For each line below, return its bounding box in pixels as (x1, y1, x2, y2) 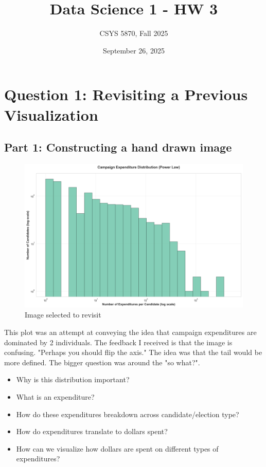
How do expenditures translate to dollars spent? (16, 426, 168, 437)
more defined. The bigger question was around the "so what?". (4, 357, 200, 367)
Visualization (4, 104, 98, 125)
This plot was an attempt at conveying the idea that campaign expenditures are (4, 326, 257, 337)
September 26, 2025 (103, 45, 165, 55)
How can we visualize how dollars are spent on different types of (16, 443, 219, 454)
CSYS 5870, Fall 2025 (99, 28, 168, 39)
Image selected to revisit (25, 309, 101, 320)
